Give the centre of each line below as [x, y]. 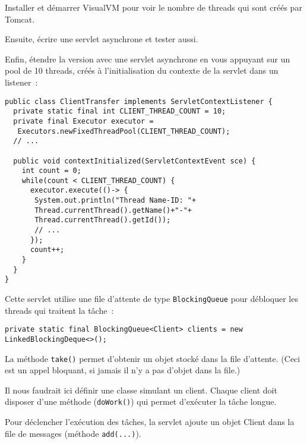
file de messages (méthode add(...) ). [73, 433]
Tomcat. [20, 19]
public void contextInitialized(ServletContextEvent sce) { [134, 161]
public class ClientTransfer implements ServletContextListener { [139, 101]
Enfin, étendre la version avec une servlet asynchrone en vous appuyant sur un [148, 59]
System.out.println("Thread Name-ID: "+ [115, 201]
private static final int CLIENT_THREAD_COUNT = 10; [120, 111]
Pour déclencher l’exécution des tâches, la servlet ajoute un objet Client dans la [150, 422]
